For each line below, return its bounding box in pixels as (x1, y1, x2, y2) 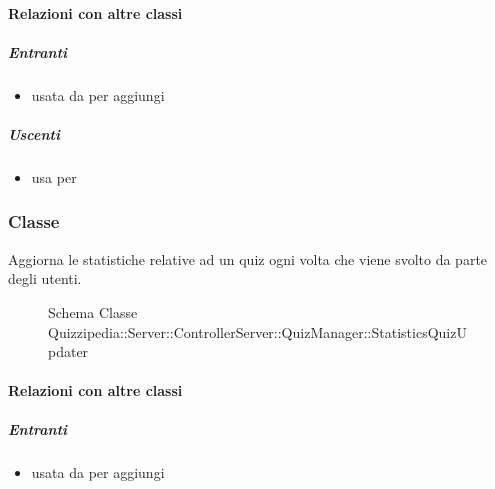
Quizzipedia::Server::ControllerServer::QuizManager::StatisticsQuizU (48, 321, 467, 342)
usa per (31, 166, 77, 187)
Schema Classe (48, 301, 138, 322)
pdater (48, 341, 89, 362)
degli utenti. (8, 268, 82, 289)
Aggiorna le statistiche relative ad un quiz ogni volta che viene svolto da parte (8, 248, 488, 269)
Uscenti (8, 123, 60, 144)
